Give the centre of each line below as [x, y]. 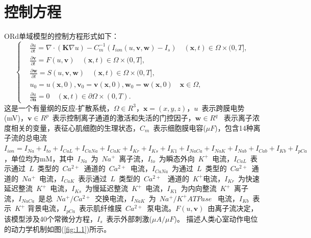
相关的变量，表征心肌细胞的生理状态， [75, 127]
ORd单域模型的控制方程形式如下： [61, 36]
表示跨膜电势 [223, 108]
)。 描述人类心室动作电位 [216, 218]
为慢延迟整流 [107, 188]
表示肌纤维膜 [101, 208]
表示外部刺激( [129, 218]
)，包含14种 [234, 127]
